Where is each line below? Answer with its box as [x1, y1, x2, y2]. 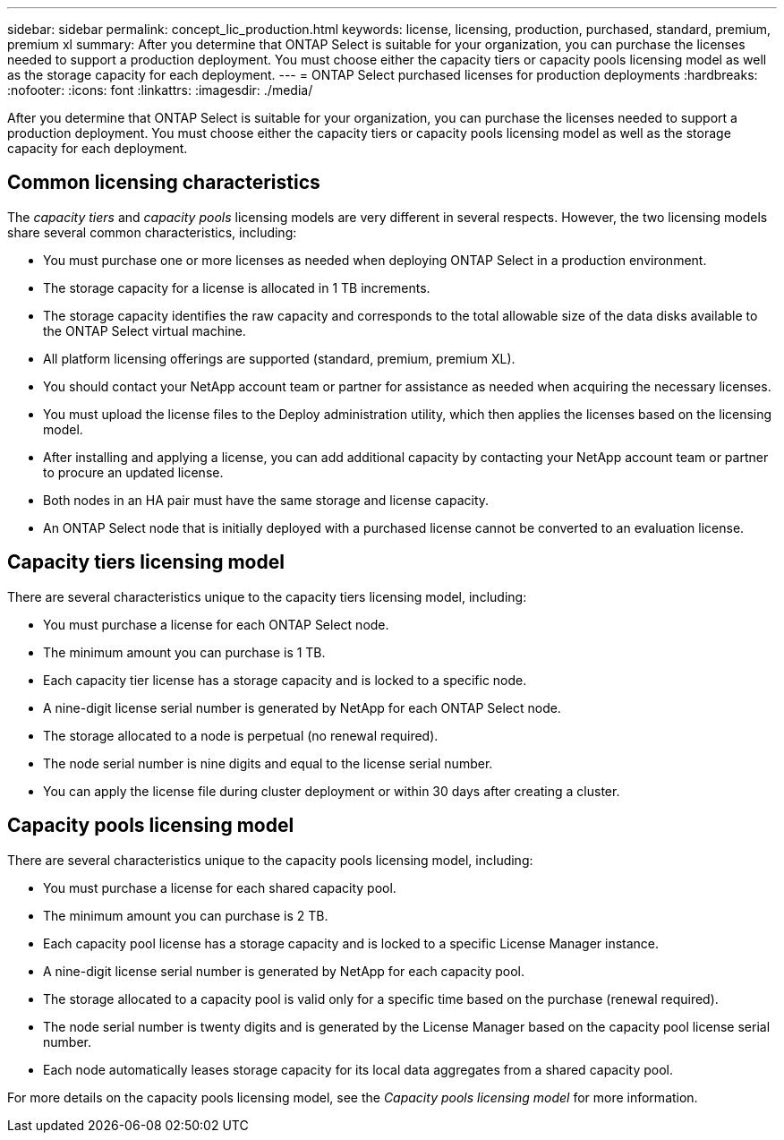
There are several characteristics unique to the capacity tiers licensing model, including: [7, 588, 527, 604]
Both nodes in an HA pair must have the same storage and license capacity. [43, 492, 490, 508]
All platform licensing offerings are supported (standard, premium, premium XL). [43, 350, 516, 366]
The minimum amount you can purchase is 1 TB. [43, 644, 326, 660]
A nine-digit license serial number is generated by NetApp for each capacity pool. [43, 963, 525, 979]
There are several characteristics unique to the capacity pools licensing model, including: [7, 852, 533, 868]
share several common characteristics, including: [7, 224, 297, 240]
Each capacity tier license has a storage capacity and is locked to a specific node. [43, 672, 527, 688]
